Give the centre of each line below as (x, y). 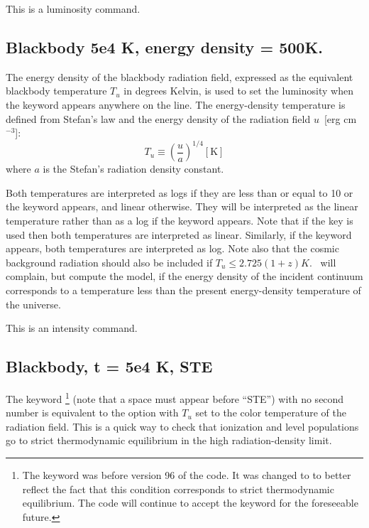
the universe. (33, 304)
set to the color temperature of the (271, 413)
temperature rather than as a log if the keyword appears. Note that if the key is (180, 221)
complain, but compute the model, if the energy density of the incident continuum (184, 276)
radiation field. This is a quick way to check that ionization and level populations (182, 426)
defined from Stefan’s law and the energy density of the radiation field (158, 118)
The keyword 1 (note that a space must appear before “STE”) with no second (175, 398)
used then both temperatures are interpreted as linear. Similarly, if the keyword (179, 234)
